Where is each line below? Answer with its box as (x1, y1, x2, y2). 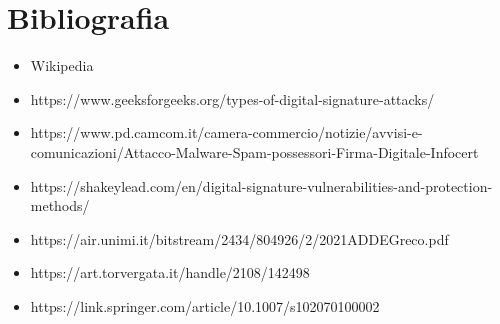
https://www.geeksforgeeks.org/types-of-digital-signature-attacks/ (30, 88, 435, 109)
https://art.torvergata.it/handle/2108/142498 (30, 262, 310, 283)
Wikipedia (30, 55, 94, 76)
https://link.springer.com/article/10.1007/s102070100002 (30, 295, 380, 316)
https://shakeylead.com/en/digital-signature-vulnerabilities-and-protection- (30, 175, 493, 196)
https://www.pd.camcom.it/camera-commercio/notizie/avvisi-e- (30, 122, 423, 143)
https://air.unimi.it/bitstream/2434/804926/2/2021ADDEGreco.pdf (30, 228, 449, 249)
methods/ (30, 195, 90, 216)
